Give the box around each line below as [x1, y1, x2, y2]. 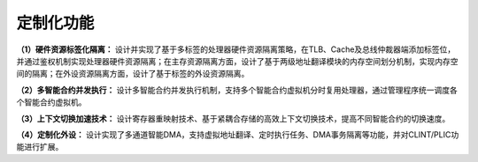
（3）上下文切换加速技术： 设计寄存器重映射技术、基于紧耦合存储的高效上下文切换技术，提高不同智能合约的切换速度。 [16, 113, 451, 123]
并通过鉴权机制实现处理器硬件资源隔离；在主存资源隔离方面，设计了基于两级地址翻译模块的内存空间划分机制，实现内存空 [16, 55, 459, 66]
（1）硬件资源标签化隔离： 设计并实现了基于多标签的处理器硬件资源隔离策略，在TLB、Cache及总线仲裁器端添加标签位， [16, 44, 456, 55]
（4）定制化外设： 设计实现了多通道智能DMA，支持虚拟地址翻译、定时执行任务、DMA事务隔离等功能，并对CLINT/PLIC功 [16, 129, 459, 140]
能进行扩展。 [16, 142, 64, 152]
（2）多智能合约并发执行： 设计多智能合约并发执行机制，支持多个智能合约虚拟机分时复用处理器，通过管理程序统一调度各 [16, 85, 458, 95]
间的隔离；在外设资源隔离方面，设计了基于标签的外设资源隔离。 [16, 69, 250, 79]
